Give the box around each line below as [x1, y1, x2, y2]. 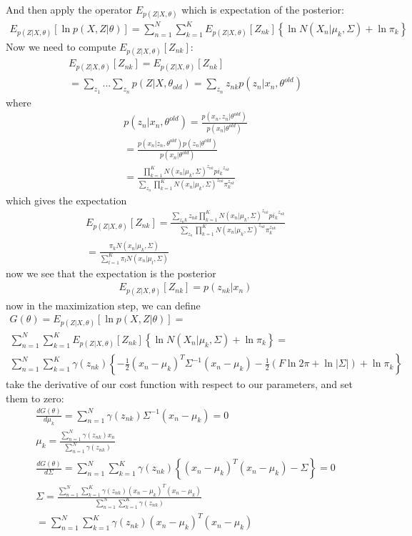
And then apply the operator [6, 2, 133, 16]
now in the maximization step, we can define [6, 297, 201, 312]
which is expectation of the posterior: [181, 2, 344, 16]
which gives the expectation [6, 192, 127, 207]
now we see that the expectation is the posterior [6, 265, 216, 280]
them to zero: [6, 390, 64, 405]
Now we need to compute [6, 39, 116, 54]
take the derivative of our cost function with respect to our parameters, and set [6, 377, 353, 392]
